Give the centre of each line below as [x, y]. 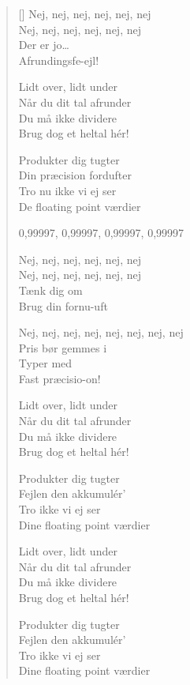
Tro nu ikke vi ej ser [67, 190]
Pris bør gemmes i [63, 347]
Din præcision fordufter [75, 175]
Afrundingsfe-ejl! [59, 60]
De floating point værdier [80, 206]
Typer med [45, 363]
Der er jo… [44, 45]
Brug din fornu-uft [63, 305]
